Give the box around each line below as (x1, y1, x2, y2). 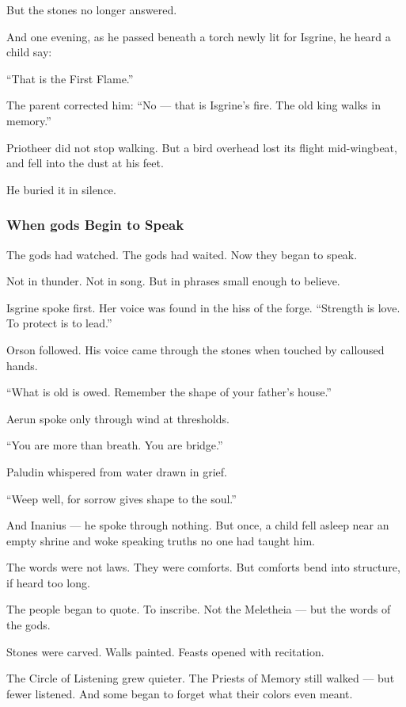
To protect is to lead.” (6, 315, 112, 331)
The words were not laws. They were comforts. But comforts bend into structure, (6, 559, 400, 575)
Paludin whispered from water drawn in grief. (6, 463, 227, 480)
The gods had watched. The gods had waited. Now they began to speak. (6, 246, 358, 262)
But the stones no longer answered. (6, 2, 177, 17)
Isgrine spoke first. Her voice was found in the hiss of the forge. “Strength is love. (6, 299, 400, 315)
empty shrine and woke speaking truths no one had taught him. (6, 532, 315, 548)
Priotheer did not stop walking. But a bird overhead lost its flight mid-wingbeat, (6, 139, 397, 155)
